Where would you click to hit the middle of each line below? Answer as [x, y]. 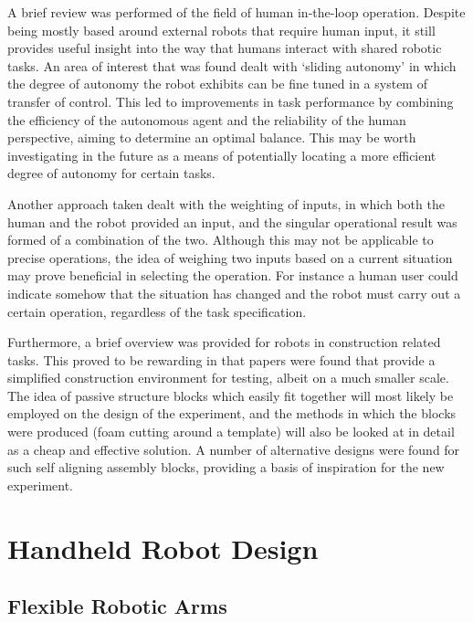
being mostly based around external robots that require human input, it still [221, 30]
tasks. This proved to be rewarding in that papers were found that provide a [221, 359]
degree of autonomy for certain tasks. [111, 173]
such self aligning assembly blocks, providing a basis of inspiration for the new [226, 467]
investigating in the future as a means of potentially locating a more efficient [222, 155]
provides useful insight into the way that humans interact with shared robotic [225, 48]
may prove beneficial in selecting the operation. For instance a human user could [233, 275]
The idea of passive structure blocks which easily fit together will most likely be [231, 395]
